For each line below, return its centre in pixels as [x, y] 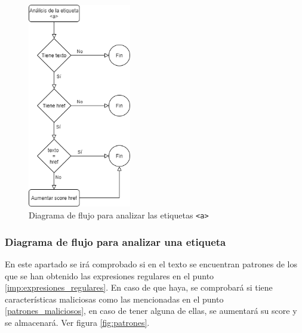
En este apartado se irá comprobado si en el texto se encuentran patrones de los [151, 263]
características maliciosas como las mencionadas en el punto [114, 299]
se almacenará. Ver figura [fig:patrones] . [77, 322]
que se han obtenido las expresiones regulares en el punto [110, 275]
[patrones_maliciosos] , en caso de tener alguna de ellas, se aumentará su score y [151, 311]
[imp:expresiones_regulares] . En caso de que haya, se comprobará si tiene [139, 287]
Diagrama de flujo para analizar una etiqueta [115, 241]
